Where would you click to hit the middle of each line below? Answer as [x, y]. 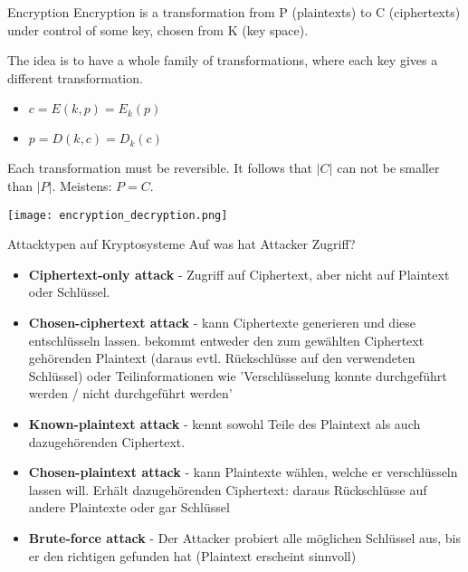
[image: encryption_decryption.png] [118, 215]
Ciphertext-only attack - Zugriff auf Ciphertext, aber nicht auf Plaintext [239, 274]
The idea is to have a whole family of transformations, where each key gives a [223, 60]
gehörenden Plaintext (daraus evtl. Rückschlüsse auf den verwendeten [222, 358]
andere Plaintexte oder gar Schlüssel [129, 507]
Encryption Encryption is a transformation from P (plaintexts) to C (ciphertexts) [234, 12]
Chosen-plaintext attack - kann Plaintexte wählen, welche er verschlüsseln [243, 472]
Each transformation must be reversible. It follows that [160, 168]
